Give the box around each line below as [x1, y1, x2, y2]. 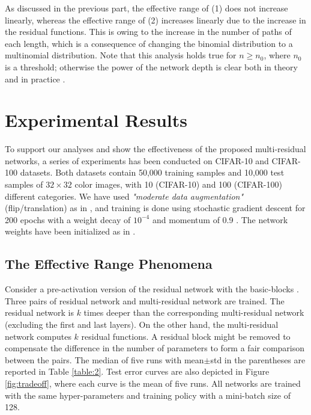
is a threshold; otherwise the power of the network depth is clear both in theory [5, 60, 298, 73]
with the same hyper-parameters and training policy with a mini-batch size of [5, 389, 291, 401]
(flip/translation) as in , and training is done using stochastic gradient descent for [5, 201, 306, 214]
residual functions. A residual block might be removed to [81, 330, 291, 342]
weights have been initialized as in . [5, 225, 136, 238]
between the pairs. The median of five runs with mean [5, 353, 204, 366]
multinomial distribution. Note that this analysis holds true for [5, 49, 237, 61]
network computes [5, 330, 71, 342]
